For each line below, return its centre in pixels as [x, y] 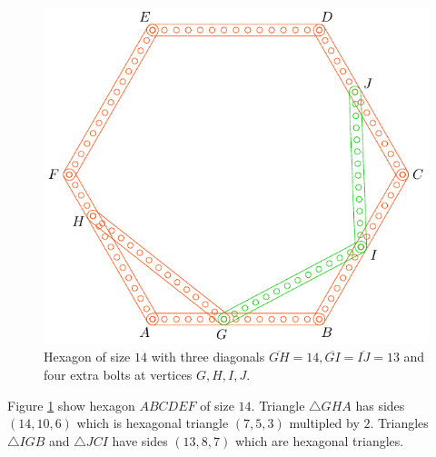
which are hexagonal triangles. [319, 440]
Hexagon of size [87, 357]
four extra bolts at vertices [118, 374]
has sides [380, 405]
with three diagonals [208, 357]
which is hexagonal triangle [153, 423]
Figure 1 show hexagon [71, 405]
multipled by [324, 423]
